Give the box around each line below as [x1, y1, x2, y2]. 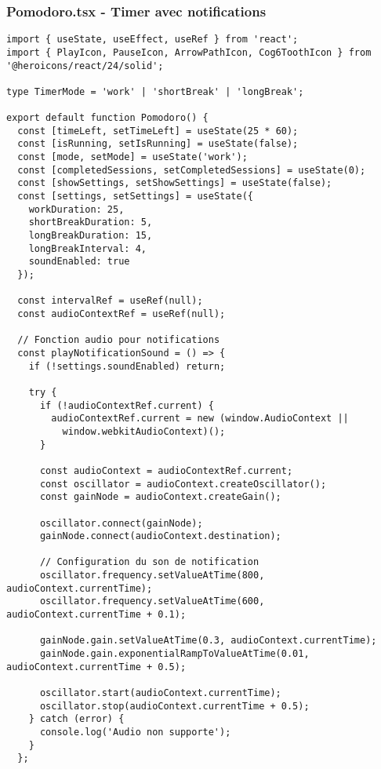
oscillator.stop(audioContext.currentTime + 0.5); [39, 700, 310, 712]
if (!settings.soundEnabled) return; [28, 360, 226, 372]
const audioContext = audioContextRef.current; [39, 465, 293, 476]
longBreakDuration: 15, [28, 230, 153, 242]
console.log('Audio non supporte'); [39, 727, 231, 738]
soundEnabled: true [28, 256, 130, 268]
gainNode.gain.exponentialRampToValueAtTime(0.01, [39, 648, 310, 660]
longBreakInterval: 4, [28, 242, 147, 254]
